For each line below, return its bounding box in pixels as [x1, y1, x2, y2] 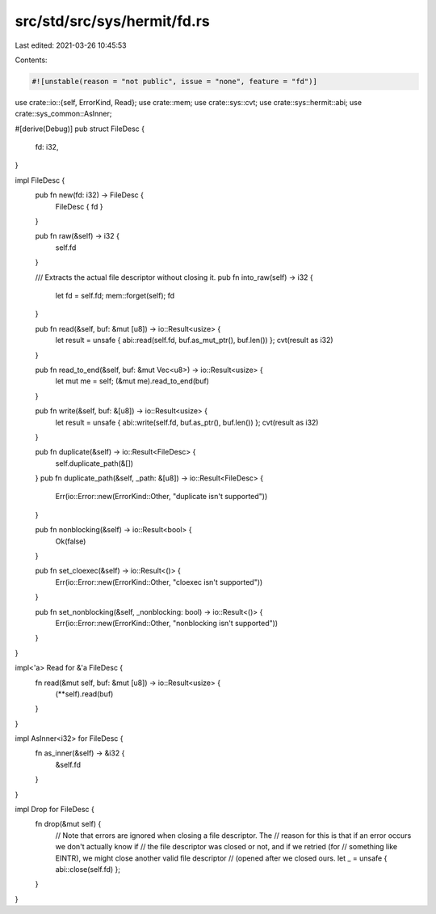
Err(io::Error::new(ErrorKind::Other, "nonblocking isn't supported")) [55, 618, 279, 628]
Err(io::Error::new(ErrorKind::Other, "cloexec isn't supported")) [55, 577, 263, 586]
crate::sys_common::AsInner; [15, 109, 112, 119]
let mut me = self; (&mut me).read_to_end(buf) [55, 376, 210, 386]
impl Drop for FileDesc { [15, 805, 94, 815]
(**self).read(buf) [55, 688, 114, 699]
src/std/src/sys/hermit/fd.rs [15, 12, 210, 30]
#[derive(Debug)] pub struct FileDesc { [15, 124, 145, 133]
